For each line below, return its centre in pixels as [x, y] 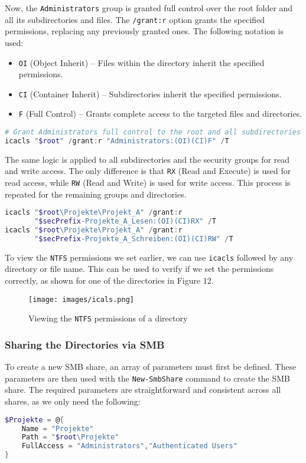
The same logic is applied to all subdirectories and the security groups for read [147, 159]
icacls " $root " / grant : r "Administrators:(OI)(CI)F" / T [117, 141]
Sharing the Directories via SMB [85, 344]
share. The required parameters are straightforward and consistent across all [143, 390]
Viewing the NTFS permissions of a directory [108, 318]
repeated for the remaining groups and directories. [96, 194]
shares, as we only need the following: [73, 401]
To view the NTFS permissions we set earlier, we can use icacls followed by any [149, 257]
